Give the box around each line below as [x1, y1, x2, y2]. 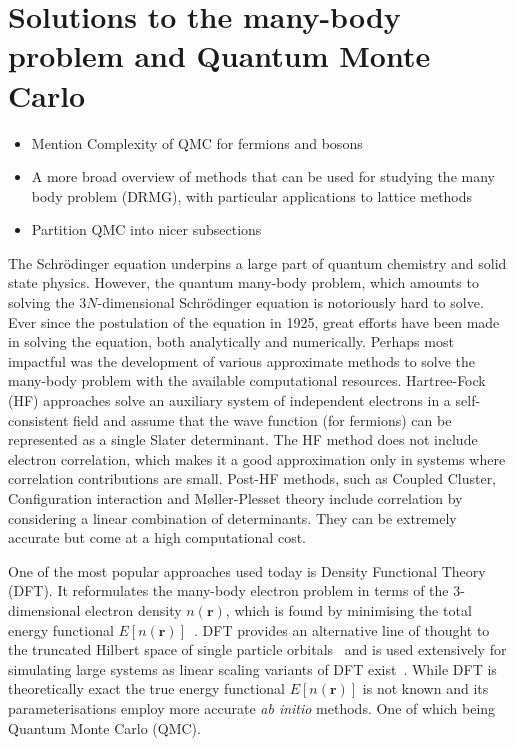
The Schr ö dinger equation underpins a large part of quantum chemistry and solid [8, 252, 507, 273]
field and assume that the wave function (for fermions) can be [73, 409, 452, 430]
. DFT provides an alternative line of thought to [194, 619, 490, 640]
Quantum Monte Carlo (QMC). [8, 717, 201, 738]
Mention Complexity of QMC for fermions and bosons [31, 132, 363, 153]
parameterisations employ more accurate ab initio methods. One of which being [8, 697, 496, 718]
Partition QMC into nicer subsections [31, 219, 262, 240]
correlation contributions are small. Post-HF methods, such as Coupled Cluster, [8, 468, 497, 489]
